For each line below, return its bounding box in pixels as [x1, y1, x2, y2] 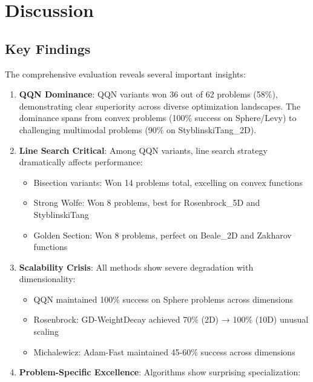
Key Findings [5, 39, 91, 58]
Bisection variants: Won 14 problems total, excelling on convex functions [33, 176, 303, 188]
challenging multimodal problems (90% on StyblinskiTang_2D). [19, 123, 257, 136]
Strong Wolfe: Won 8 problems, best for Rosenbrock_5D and [33, 196, 260, 209]
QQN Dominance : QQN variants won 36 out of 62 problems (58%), [19, 88, 278, 100]
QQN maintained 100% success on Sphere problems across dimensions [33, 292, 294, 305]
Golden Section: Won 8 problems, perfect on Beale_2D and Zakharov [33, 228, 292, 241]
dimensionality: [19, 272, 76, 285]
